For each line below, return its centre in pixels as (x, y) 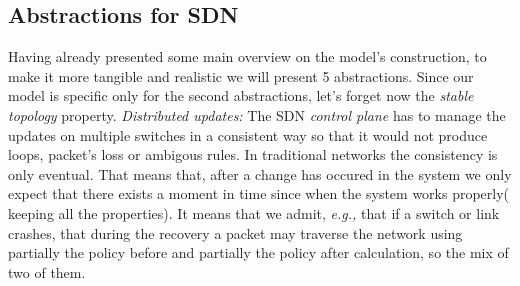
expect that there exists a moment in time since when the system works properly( (259, 193)
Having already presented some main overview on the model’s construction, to (247, 56)
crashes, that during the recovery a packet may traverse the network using (235, 232)
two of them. (47, 271)
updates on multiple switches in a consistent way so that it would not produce (248, 134)
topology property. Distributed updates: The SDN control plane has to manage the (257, 114)
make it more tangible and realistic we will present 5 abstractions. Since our (241, 75)
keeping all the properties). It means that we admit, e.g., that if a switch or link (254, 212)
